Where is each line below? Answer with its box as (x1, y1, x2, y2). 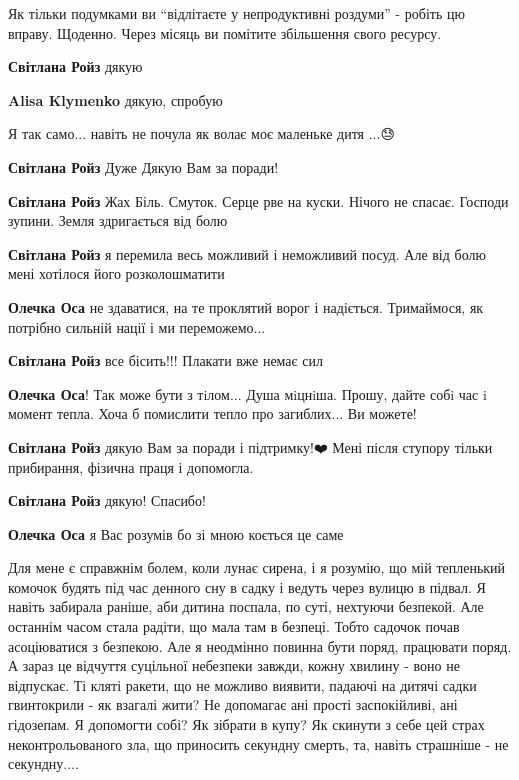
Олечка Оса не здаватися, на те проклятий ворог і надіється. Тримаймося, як (8, 296, 484, 317)
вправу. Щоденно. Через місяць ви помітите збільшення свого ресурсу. (8, 22, 442, 43)
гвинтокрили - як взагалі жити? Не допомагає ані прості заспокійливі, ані (8, 694, 458, 715)
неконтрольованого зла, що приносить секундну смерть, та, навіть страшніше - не (8, 733, 509, 754)
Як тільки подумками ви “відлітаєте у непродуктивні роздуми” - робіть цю (8, 3, 465, 23)
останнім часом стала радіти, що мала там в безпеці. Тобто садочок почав (8, 616, 460, 637)
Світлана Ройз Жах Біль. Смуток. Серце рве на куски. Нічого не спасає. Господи (8, 190, 509, 211)
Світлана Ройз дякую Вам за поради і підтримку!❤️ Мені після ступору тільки (8, 436, 493, 457)
